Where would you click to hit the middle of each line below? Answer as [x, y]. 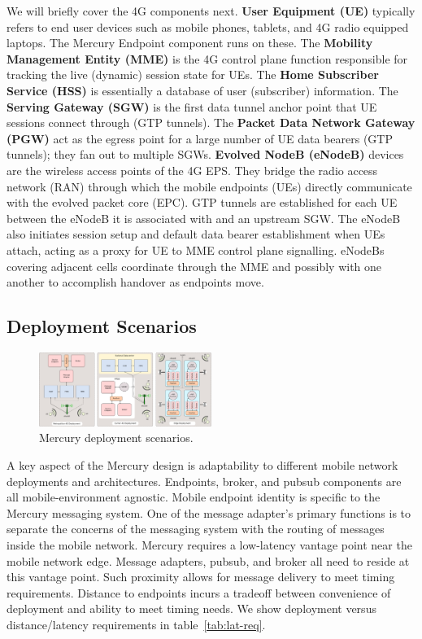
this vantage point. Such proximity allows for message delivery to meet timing [201, 577]
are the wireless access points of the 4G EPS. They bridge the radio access [192, 170]
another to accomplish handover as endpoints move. [135, 282]
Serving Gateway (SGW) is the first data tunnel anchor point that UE [192, 106]
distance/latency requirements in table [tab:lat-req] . [136, 624]
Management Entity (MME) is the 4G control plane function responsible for [207, 58]
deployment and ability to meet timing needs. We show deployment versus [191, 608]
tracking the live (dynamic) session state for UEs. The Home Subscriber [193, 74]
